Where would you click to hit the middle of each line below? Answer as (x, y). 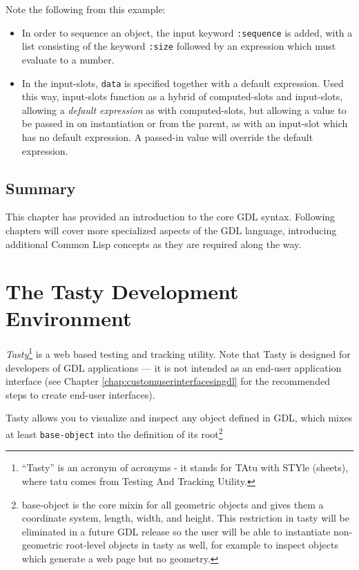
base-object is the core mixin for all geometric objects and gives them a (173, 504)
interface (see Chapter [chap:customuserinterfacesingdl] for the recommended (168, 381)
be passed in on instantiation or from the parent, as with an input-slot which (185, 123)
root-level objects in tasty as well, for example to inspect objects (202, 545)
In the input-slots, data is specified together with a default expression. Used (183, 83)
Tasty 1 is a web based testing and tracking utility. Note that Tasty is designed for (178, 353)
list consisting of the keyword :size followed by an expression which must (179, 46)
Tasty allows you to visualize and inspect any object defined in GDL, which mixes (179, 418)
